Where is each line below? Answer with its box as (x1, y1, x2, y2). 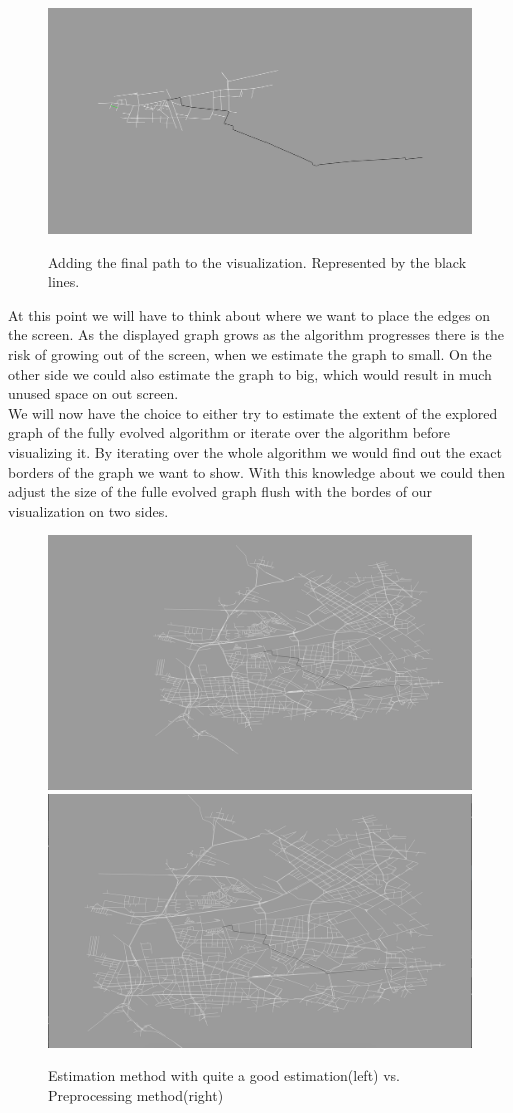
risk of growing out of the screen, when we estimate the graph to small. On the (8, 344, 492, 365)
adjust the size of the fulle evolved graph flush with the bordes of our (8, 481, 432, 502)
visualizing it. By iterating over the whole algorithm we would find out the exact (8, 442, 502, 463)
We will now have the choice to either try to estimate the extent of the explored (8, 402, 498, 423)
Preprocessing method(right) (48, 1084, 224, 1105)
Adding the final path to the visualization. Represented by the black (48, 251, 467, 272)
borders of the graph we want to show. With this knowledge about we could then (8, 461, 505, 482)
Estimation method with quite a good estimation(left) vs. (48, 1065, 401, 1086)
